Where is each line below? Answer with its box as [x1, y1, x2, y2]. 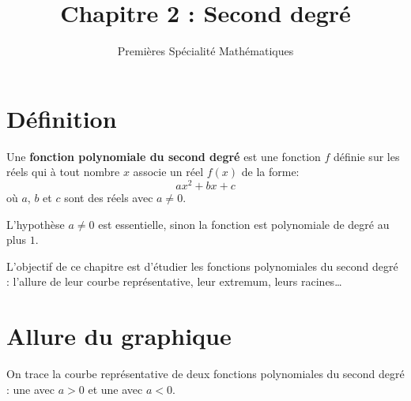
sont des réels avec [64, 189, 153, 205]
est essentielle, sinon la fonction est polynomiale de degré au [98, 215, 390, 232]
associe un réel [133, 163, 204, 180]
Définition [6, 102, 117, 134]
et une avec [88, 380, 143, 397]
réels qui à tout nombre [6, 163, 120, 180]
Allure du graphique [6, 320, 232, 352]
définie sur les [334, 148, 400, 164]
